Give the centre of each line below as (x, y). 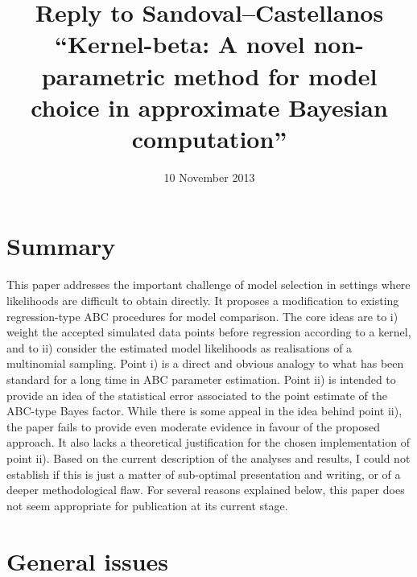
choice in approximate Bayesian (209, 107)
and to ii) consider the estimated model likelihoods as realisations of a (180, 347)
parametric (103, 75)
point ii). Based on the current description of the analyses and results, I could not (208, 457)
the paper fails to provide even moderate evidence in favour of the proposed (193, 426)
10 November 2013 (209, 177)
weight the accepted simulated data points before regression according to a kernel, (209, 332)
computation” (209, 138)
